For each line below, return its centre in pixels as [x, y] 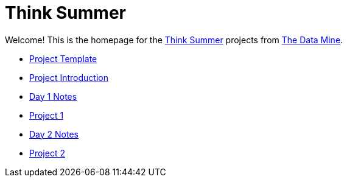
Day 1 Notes [53, 96]
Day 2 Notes [54, 134]
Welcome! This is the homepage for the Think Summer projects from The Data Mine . [174, 40]
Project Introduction [69, 77]
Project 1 [47, 115]
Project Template [63, 58]
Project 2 [47, 153]
